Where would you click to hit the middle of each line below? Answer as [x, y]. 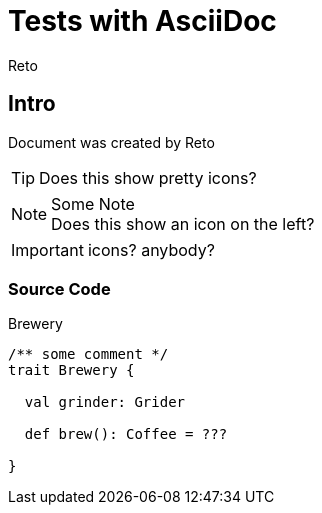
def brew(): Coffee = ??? [126, 434]
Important [47, 249]
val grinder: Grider [105, 402]
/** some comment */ [88, 354]
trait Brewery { [71, 370]
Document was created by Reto [111, 142]
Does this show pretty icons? [148, 177]
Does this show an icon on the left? [183, 223]
